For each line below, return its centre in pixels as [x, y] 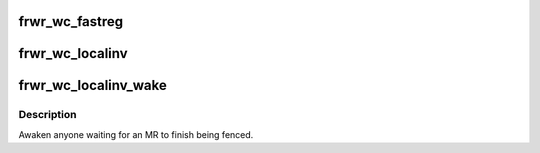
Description [47, 115]
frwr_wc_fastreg [71, 21]
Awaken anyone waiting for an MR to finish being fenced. [136, 134]
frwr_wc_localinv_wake [92, 85]
